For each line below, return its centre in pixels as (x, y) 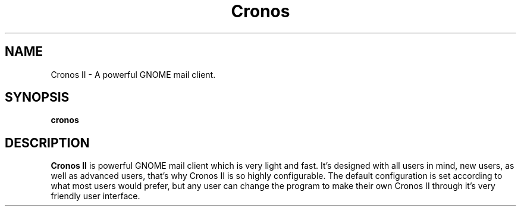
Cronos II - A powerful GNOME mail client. (133, 74)
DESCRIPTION (47, 143)
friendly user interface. (95, 196)
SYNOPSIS (37, 97)
